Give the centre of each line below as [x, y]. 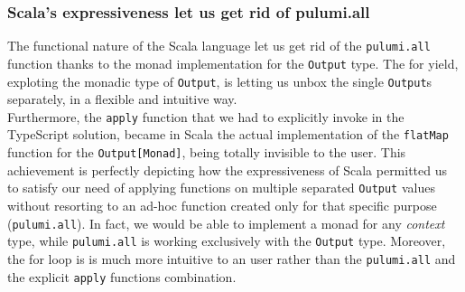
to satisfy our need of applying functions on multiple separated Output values [221, 188]
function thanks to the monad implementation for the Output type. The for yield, [233, 63]
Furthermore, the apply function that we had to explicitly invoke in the [206, 116]
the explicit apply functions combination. [122, 276]
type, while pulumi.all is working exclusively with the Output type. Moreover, [227, 241]
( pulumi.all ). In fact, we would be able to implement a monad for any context [226, 223]
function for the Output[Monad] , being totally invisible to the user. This [207, 152]
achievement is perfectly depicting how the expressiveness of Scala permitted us [228, 170]
